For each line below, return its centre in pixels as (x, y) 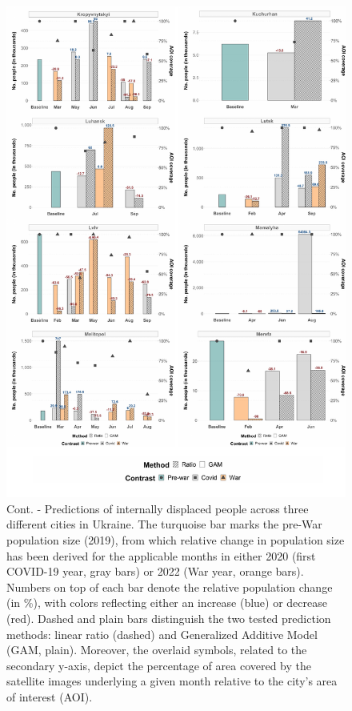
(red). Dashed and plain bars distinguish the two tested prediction (169, 618)
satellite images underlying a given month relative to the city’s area (172, 681)
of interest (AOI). (50, 696)
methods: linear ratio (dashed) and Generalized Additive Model (162, 634)
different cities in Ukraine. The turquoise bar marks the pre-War (164, 524)
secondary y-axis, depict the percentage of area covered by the (159, 665)
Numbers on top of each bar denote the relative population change (170, 586)
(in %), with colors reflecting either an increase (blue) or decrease (167, 603)
